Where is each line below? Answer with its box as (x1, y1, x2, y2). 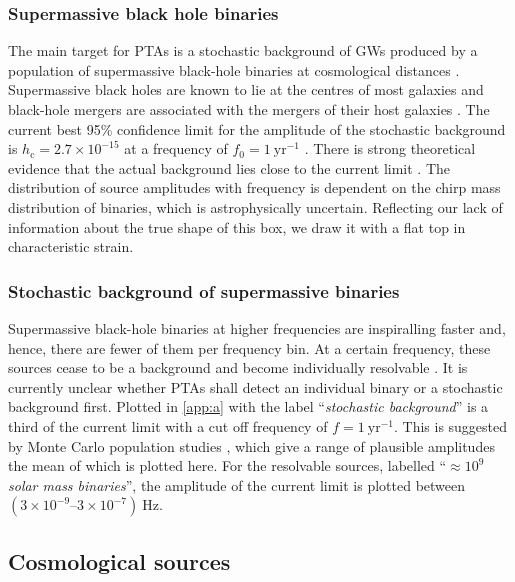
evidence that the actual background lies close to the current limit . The (8, 157, 451, 178)
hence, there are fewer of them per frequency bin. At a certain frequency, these (8, 337, 491, 358)
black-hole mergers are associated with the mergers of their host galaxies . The (8, 99, 490, 119)
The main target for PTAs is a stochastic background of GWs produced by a (8, 40, 478, 61)
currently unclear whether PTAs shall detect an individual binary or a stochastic (8, 376, 503, 397)
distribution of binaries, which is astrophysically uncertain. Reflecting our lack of (8, 196, 503, 217)
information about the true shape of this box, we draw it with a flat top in (8, 216, 466, 237)
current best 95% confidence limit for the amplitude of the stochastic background (8, 118, 506, 139)
